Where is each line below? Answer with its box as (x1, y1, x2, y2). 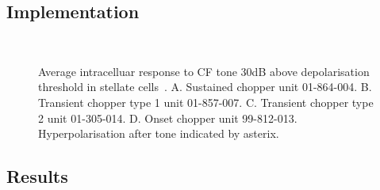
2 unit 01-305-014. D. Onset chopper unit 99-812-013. (38, 109, 297, 126)
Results (6, 164, 68, 188)
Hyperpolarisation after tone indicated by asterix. (38, 125, 279, 142)
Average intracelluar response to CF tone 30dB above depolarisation (38, 63, 370, 79)
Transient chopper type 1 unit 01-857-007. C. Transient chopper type (38, 93, 374, 110)
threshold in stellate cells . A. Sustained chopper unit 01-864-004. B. (38, 78, 372, 95)
